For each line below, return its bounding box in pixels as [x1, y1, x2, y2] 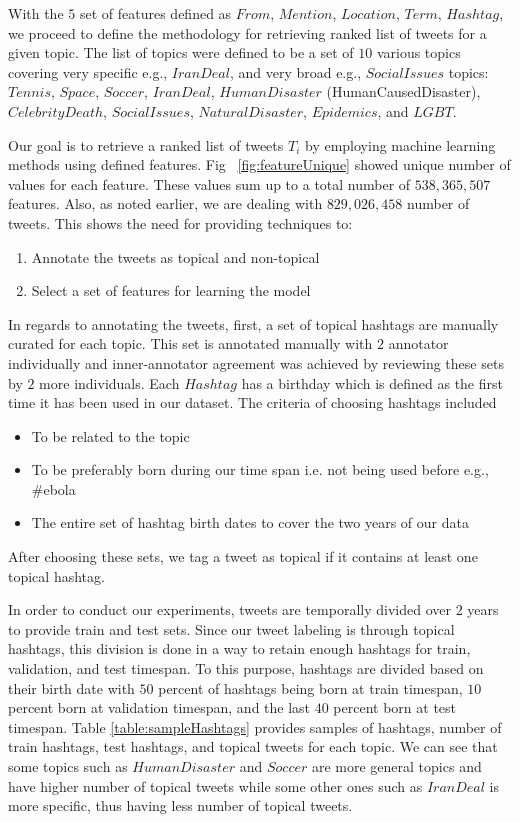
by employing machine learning [304, 134, 496, 155]
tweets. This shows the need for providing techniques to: [8, 212, 353, 233]
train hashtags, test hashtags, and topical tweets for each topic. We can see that [8, 736, 498, 757]
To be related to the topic [31, 425, 190, 446]
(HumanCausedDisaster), [326, 81, 481, 102]
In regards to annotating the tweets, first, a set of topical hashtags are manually [8, 313, 499, 334]
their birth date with [8, 677, 135, 698]
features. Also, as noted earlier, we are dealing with [8, 193, 323, 214]
